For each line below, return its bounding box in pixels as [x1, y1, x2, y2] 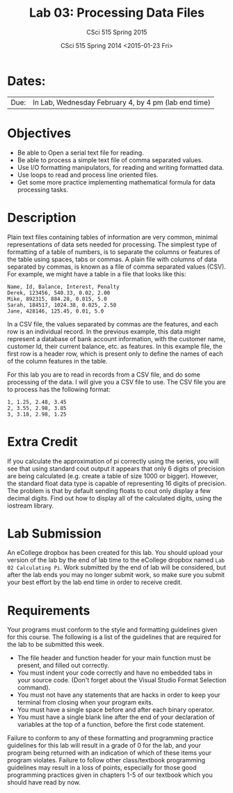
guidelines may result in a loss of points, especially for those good [7, 764, 197, 772]
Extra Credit [7, 434, 78, 450]
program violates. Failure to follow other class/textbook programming [7, 756, 205, 764]
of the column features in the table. [7, 356, 108, 365]
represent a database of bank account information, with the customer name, [7, 334, 226, 343]
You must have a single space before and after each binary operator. [17, 705, 214, 714]
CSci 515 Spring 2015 [86, 28, 147, 36]
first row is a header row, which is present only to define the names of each [7, 350, 224, 358]
